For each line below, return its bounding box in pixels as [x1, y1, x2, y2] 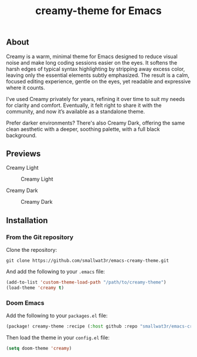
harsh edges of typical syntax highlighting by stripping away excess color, [6, 65, 185, 72]
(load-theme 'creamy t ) [6, 285, 64, 291]
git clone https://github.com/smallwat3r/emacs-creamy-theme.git [6, 258, 169, 264]
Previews [6, 149, 41, 159]
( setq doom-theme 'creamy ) [6, 345, 72, 352]
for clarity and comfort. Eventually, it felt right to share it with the [6, 102, 162, 109]
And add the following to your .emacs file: [6, 268, 106, 275]
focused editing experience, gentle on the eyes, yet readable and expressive [6, 78, 191, 85]
